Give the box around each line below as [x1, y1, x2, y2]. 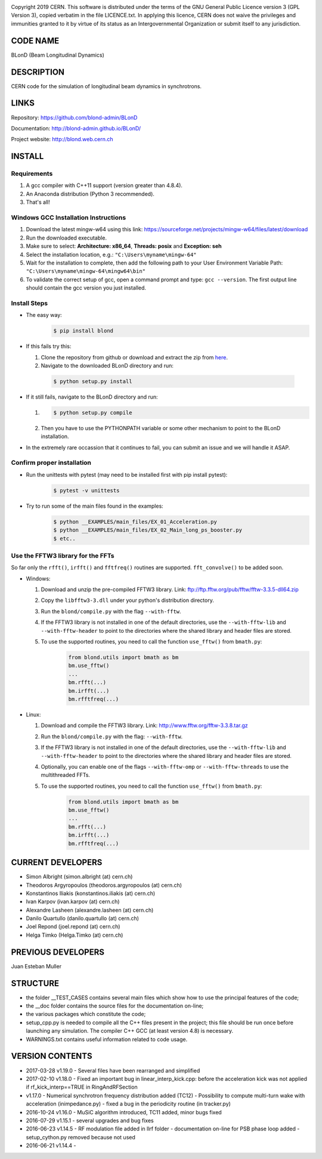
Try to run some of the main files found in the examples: [26, 502, 163, 509]
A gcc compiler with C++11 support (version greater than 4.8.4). [26, 182, 183, 189]
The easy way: [26, 312, 62, 319]
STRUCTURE [11, 978, 60, 989]
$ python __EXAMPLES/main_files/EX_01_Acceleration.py [53, 518, 217, 525]
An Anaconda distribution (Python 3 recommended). [26, 190, 155, 197]
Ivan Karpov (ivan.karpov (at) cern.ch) [26, 898, 120, 905]
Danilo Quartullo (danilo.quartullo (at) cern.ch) [26, 915, 140, 922]
